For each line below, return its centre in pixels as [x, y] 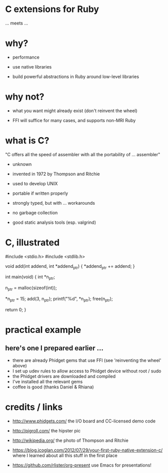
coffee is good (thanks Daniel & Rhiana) [53, 387]
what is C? [27, 141]
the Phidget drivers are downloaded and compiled [64, 376]
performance [26, 57]
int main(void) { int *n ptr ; [30, 278]
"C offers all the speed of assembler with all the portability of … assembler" [83, 154]
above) [20, 365]
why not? [25, 97]
